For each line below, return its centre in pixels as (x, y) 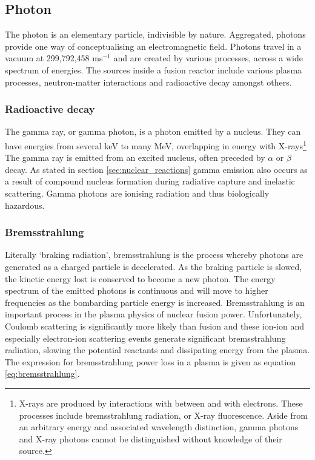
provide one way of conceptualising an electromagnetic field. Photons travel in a (153, 46)
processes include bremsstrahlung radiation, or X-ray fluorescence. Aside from (163, 415)
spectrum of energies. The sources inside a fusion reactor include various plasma (154, 69)
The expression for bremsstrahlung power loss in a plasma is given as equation (150, 361)
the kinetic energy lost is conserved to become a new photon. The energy (140, 278)
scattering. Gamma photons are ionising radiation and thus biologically (137, 193)
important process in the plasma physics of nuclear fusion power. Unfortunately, (154, 314)
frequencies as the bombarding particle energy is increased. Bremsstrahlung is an (155, 302)
